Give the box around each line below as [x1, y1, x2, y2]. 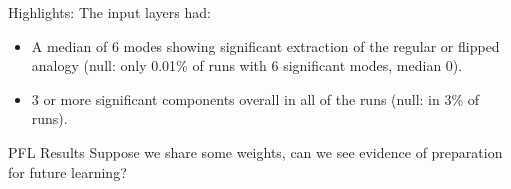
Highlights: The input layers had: [8, 2, 211, 22]
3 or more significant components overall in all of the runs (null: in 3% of [31, 88, 480, 109]
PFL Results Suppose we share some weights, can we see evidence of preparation [8, 141, 503, 162]
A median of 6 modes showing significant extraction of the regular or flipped [31, 35, 500, 56]
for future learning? [8, 161, 127, 182]
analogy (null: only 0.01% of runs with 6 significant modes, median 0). [31, 55, 463, 76]
